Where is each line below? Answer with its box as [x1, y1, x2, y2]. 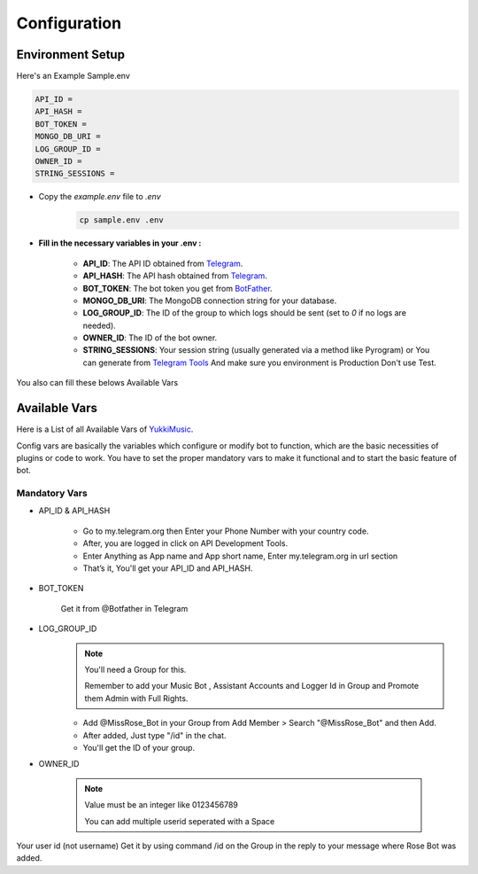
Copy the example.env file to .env [38, 191, 161, 202]
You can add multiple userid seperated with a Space [84, 815, 275, 826]
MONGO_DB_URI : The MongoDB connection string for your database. [82, 295, 337, 306]
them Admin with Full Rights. [84, 692, 189, 704]
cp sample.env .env [79, 215, 164, 225]
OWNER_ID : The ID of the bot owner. [82, 332, 218, 343]
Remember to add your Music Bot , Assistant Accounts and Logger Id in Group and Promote [84, 681, 420, 691]
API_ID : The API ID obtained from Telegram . [82, 258, 243, 269]
